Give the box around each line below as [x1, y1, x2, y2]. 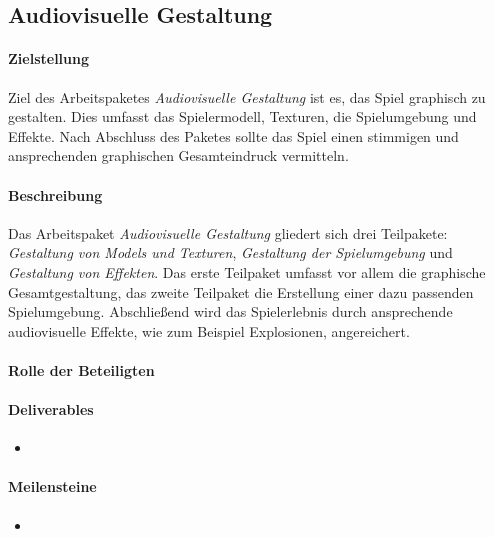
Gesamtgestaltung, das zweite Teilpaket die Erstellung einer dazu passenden [8, 281, 474, 302]
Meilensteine [8, 476, 97, 497]
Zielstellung [8, 48, 90, 69]
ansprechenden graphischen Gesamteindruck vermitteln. [8, 145, 349, 166]
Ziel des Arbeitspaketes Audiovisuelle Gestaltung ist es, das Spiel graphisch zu [8, 86, 486, 107]
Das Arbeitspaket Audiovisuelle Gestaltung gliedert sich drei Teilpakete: [8, 222, 448, 243]
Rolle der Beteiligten [8, 359, 155, 380]
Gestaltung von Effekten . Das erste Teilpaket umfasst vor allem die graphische [8, 261, 486, 282]
